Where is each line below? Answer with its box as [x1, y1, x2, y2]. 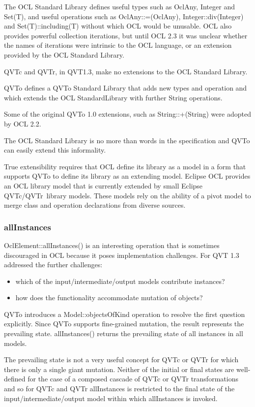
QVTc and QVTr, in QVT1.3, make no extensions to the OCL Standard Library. [4, 66, 248, 76]
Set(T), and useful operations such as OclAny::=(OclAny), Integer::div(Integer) [4, 11, 244, 21]
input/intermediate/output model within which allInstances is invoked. [4, 393, 218, 403]
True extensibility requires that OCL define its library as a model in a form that [4, 161, 246, 171]
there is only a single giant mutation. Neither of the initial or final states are [4, 364, 234, 374]
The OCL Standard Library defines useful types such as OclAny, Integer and [4, 1, 235, 11]
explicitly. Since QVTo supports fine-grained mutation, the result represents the [4, 318, 244, 329]
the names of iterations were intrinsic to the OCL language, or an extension [4, 40, 232, 50]
